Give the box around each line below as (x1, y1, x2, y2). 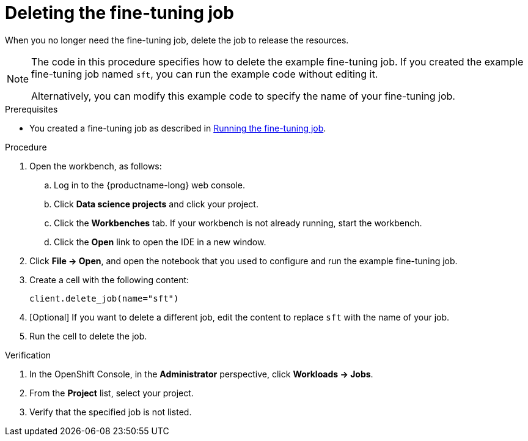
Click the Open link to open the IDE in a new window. (54, 236, 266, 247)
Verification (5, 349, 51, 360)
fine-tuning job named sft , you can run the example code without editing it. (31, 67, 378, 80)
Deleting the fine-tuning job (5, 2, 234, 23)
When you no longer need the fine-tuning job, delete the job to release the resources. (5, 34, 349, 45)
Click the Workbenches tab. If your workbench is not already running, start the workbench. (54, 217, 422, 228)
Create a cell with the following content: (29, 274, 189, 285)
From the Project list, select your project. (29, 387, 194, 398)
